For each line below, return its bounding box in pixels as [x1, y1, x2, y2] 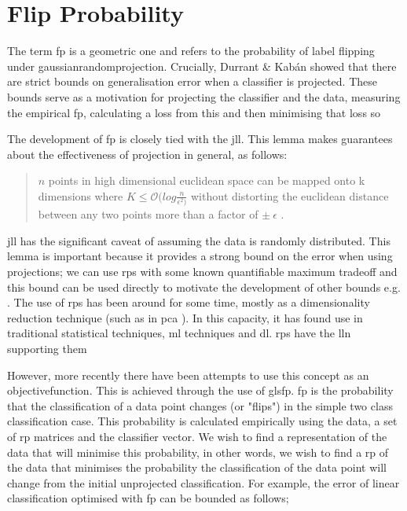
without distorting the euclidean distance [190, 187, 389, 204]
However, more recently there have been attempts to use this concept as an [7, 366, 369, 383]
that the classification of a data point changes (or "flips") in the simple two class [7, 397, 393, 414]
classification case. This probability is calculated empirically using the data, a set [7, 413, 398, 429]
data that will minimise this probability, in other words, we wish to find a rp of [7, 443, 389, 460]
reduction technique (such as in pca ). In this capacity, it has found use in [7, 309, 363, 325]
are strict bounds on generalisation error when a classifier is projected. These [7, 73, 378, 90]
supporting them [7, 340, 87, 356]
